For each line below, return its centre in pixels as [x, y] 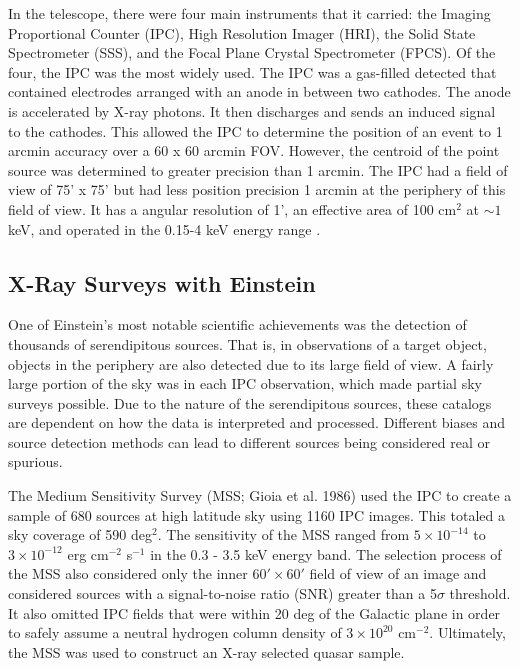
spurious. [35, 461]
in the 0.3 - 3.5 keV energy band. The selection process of [326, 553]
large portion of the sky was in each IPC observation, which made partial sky [245, 383]
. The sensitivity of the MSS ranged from [283, 534]
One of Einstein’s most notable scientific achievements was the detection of [237, 324]
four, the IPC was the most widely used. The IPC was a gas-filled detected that [252, 71]
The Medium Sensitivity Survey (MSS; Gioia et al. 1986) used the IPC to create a [260, 495]
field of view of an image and [398, 573]
